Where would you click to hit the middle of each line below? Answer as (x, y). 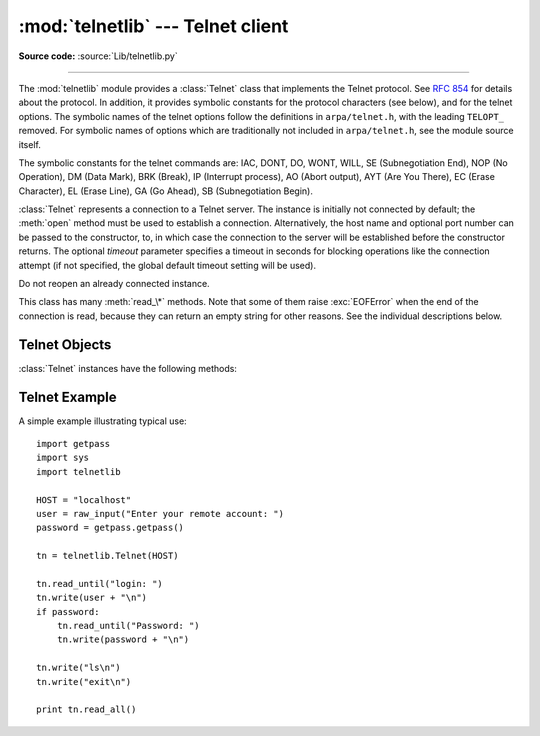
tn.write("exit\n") (84, 681)
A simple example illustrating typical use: (102, 421)
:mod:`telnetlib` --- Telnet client (153, 26)
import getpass (73, 443)
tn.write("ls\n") (78, 668)
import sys (63, 458)
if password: (68, 611)
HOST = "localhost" (84, 499)
